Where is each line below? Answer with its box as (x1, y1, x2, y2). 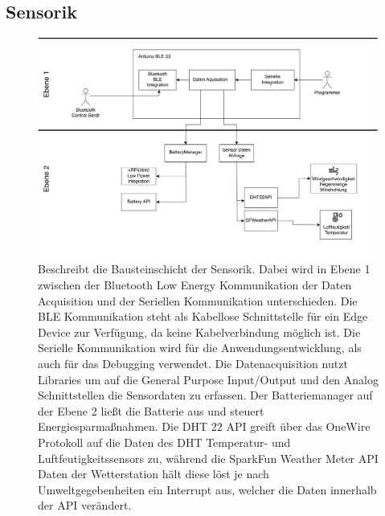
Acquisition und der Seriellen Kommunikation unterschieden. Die (38, 292, 358, 309)
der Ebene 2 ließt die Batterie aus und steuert (38, 402, 264, 419)
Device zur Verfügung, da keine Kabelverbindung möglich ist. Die (38, 323, 361, 340)
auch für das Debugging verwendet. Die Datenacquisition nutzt (38, 355, 348, 372)
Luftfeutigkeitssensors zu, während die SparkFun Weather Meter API (38, 449, 379, 466)
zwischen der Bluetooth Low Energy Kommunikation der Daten (38, 276, 352, 293)
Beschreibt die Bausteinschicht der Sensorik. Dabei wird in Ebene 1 (38, 260, 371, 277)
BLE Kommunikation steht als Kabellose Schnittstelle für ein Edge (38, 308, 368, 325)
